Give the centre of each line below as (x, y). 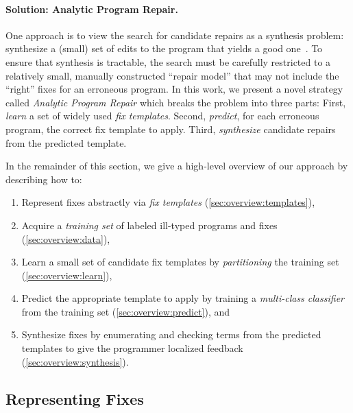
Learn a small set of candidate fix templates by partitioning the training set (180, 262)
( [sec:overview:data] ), (66, 238)
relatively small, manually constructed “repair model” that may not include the (172, 75)
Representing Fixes (75, 398)
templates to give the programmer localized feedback (132, 348)
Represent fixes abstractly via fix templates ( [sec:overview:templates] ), (168, 202)
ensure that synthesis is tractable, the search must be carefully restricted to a (168, 61)
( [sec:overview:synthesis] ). (75, 361)
